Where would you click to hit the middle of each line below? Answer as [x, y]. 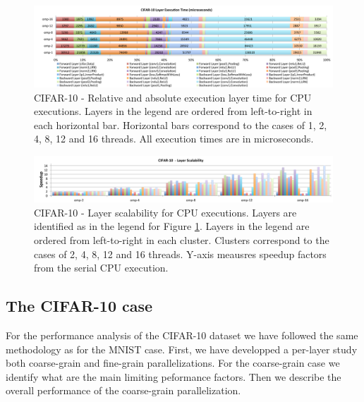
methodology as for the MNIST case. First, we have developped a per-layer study [182, 349]
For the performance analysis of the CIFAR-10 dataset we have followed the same [182, 335]
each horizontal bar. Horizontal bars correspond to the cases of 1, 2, [181, 124]
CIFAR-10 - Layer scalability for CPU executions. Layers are [165, 212]
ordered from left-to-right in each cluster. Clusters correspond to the [182, 239]
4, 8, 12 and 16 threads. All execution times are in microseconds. [174, 139]
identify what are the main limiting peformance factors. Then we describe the [174, 376]
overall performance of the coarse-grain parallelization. [123, 390]
